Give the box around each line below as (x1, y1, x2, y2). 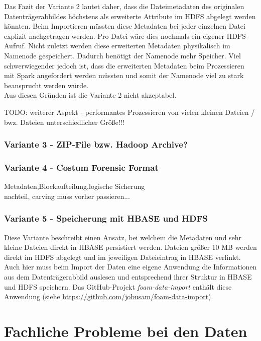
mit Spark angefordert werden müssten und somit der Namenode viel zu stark (4, 70, 244, 81)
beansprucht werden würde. (4, 80, 89, 90)
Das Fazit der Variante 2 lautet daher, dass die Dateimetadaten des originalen (4, 1, 244, 11)
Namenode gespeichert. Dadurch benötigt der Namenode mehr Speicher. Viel (4, 50, 241, 60)
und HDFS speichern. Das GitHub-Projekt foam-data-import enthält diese (4, 281, 232, 292)
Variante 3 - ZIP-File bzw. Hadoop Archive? (4, 138, 188, 151)
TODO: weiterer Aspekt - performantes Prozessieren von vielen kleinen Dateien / (4, 106, 255, 117)
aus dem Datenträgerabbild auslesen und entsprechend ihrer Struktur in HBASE (4, 271, 252, 282)
